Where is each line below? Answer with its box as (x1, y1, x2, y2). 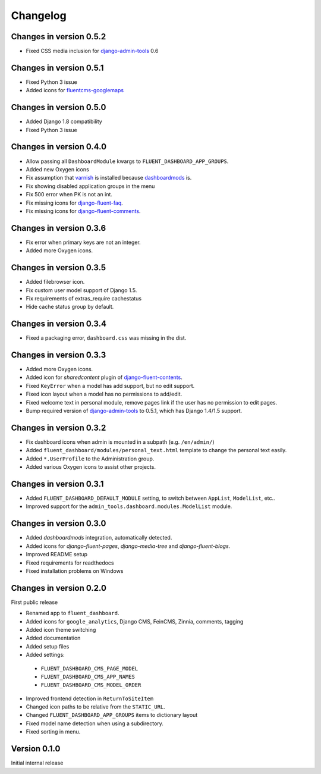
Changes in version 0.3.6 (11, 223, 106, 233)
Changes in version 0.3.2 (11, 422, 106, 433)
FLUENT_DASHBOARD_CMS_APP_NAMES (40, 673, 135, 680)
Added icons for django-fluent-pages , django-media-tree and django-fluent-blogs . (26, 542, 231, 550)
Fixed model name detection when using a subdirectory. (26, 720, 163, 727)
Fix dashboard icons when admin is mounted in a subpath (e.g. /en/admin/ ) (26, 438, 215, 446)
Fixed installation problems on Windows (26, 567, 124, 574)
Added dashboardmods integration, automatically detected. (26, 534, 172, 541)
